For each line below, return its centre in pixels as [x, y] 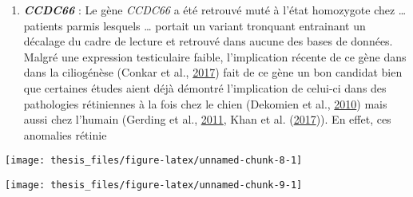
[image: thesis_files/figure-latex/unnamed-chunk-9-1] [154, 185]
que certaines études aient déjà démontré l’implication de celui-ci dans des [205, 87]
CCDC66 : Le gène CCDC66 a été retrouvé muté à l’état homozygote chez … [215, 10]
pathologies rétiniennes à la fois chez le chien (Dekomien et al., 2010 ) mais [205, 103]
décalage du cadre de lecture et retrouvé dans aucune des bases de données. [208, 41]
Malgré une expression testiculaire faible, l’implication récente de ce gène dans [215, 56]
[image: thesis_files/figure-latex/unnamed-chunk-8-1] [154, 161]
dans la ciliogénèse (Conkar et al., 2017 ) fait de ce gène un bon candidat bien [213, 72]
